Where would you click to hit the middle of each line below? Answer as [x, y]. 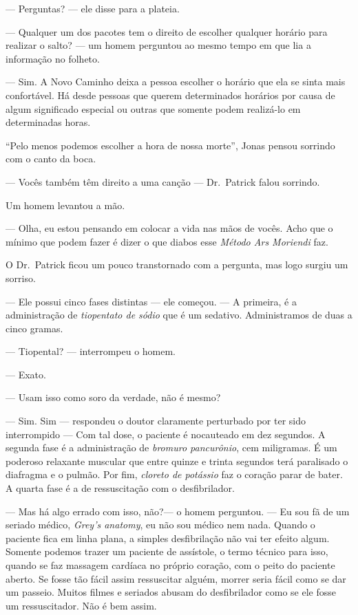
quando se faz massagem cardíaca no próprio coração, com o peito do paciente [170, 565]
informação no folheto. [53, 58]
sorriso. [21, 278]
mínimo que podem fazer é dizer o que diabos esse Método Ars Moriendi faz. [167, 241]
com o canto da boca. [51, 159]
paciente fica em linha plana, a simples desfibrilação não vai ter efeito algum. [168, 538]
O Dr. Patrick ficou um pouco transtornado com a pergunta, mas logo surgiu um [177, 265]
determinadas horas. [48, 122]
